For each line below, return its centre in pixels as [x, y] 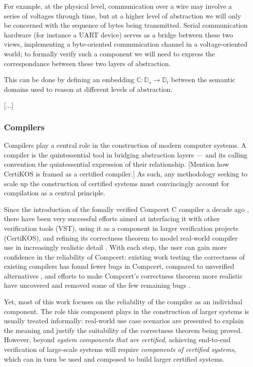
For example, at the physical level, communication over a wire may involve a [118, 6]
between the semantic [203, 79]
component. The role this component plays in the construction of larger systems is [126, 311]
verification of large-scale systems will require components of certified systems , [120, 349]
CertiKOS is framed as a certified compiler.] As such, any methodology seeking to [126, 173]
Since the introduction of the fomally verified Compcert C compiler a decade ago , [126, 209]
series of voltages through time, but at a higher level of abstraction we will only [123, 15]
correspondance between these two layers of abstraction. [87, 63]
